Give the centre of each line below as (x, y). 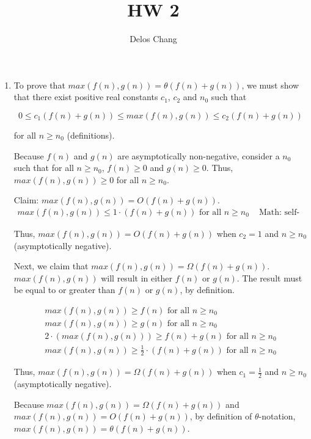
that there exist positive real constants (86, 97)
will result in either (137, 278)
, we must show (270, 85)
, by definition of (221, 416)
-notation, (277, 416)
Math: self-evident (279, 212)
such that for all (44, 168)
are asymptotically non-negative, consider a (199, 155)
